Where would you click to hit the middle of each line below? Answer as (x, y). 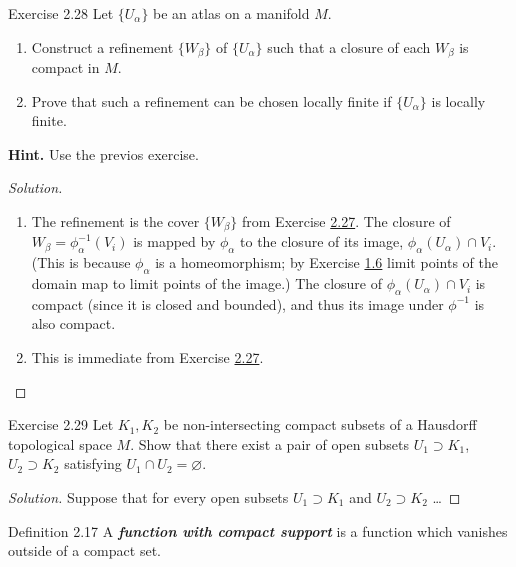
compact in (65, 67)
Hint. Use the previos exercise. (103, 153)
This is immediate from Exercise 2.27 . (147, 357)
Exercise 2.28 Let (61, 13)
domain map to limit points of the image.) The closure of (206, 283)
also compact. (73, 323)
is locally (458, 100)
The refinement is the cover (115, 221)
